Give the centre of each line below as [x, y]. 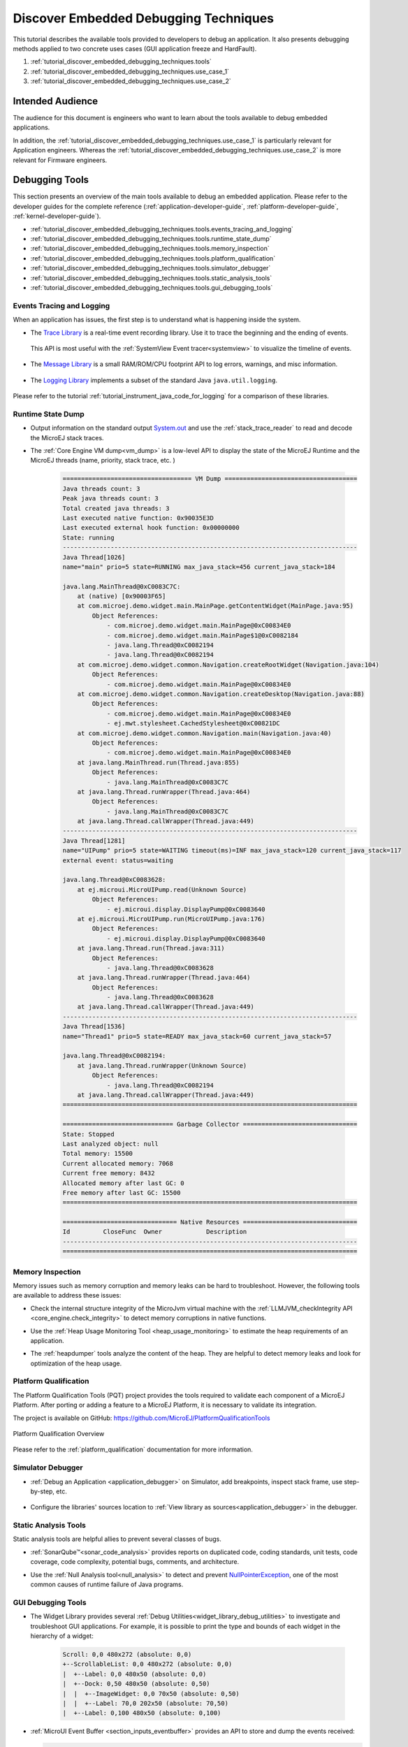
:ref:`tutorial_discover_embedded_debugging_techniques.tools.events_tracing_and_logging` [162, 229]
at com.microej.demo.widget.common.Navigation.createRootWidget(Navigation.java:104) [228, 665]
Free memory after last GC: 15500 [122, 1193]
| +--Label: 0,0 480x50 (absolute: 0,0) [134, 1674]
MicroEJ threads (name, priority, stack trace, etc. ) [103, 461]
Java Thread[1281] [94, 841]
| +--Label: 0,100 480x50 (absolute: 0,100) [142, 1713]
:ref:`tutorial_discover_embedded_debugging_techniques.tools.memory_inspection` [150, 249]
